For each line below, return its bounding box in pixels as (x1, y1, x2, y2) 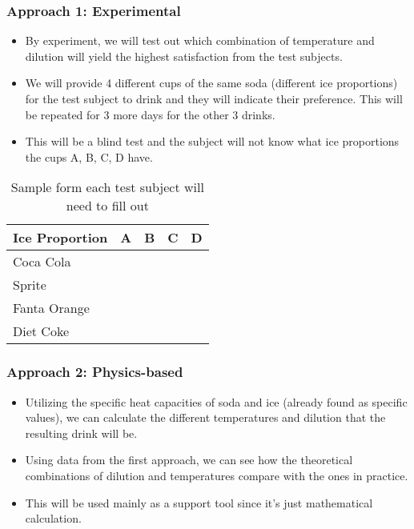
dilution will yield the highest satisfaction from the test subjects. (25, 47, 343, 64)
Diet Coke (13, 322, 69, 341)
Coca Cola (13, 252, 71, 271)
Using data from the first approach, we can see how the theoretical (25, 451, 353, 468)
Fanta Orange (13, 299, 90, 318)
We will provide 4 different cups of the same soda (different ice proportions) (25, 74, 398, 91)
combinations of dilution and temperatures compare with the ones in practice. (25, 467, 408, 483)
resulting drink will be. (25, 424, 138, 441)
